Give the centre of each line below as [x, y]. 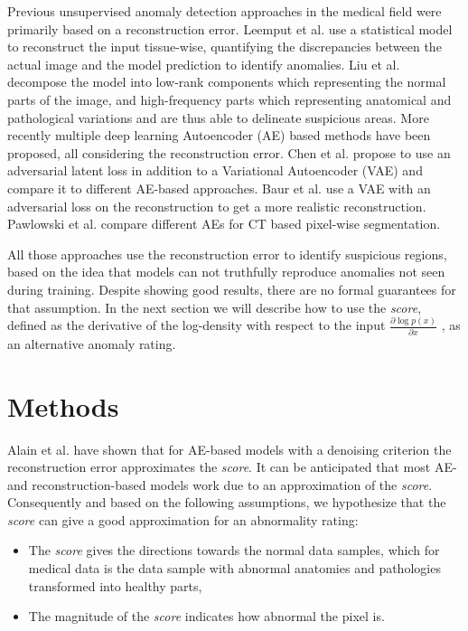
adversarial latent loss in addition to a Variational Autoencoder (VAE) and [215, 170]
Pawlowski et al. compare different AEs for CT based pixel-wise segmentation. [224, 224]
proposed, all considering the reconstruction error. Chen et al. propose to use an [229, 152]
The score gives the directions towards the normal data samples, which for [234, 550]
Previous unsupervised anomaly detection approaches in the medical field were [225, 11]
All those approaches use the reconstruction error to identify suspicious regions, [227, 254]
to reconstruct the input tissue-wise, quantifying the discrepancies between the [225, 47]
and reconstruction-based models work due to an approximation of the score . [220, 484]
